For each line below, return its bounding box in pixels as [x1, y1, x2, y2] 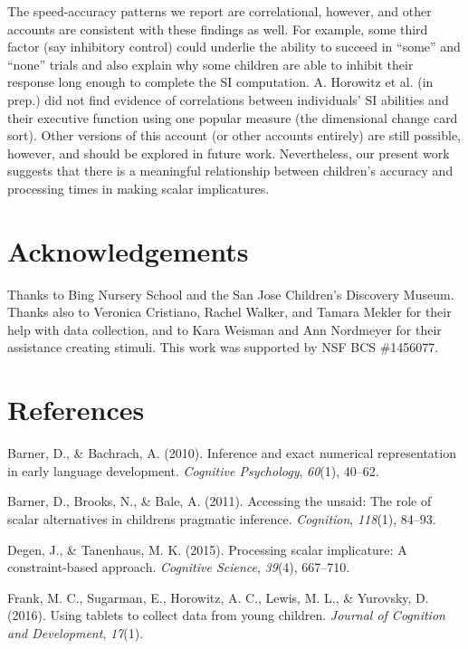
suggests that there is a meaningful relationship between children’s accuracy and [7, 161, 454, 180]
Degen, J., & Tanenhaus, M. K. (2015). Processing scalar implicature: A [7, 539, 407, 558]
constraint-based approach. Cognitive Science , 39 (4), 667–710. [7, 558, 350, 577]
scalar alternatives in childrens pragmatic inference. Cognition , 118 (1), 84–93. [7, 509, 436, 528]
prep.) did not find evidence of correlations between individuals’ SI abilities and [7, 90, 449, 109]
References [7, 391, 145, 428]
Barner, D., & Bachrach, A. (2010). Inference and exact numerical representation [7, 444, 456, 463]
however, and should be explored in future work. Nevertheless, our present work [7, 143, 450, 162]
